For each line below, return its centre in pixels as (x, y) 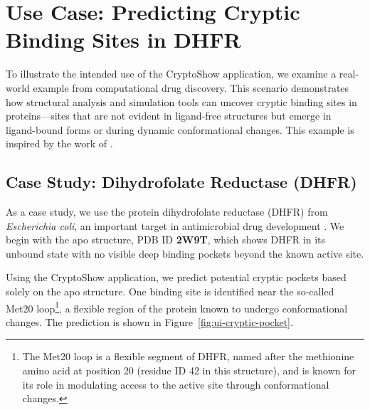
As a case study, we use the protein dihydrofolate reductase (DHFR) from (167, 212)
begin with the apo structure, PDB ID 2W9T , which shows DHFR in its (165, 240)
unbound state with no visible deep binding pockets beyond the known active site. (185, 253)
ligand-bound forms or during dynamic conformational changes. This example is (180, 129)
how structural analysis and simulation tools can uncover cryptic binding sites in (181, 101)
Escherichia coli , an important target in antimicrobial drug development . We (175, 225)
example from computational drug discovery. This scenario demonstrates (191, 87)
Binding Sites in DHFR (123, 40)
